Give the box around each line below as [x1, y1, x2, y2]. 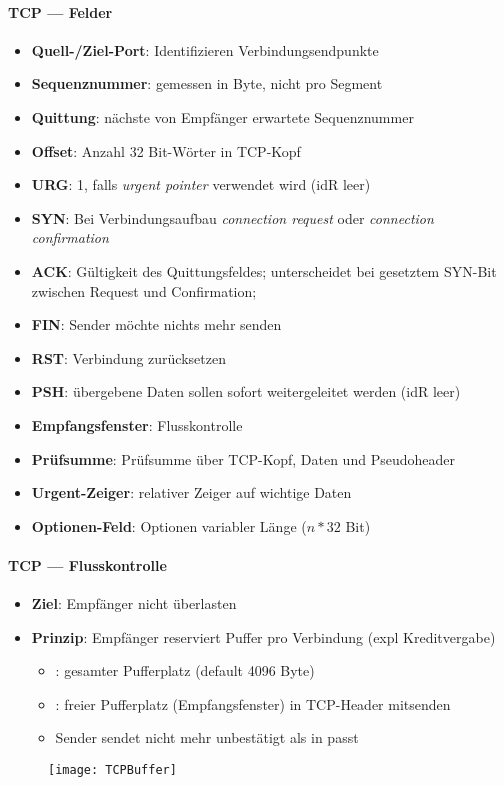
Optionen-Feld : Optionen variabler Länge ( [31, 515, 307, 536]
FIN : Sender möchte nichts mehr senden [31, 314, 282, 335]
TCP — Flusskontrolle [8, 554, 167, 575]
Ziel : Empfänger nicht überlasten [31, 593, 237, 614]
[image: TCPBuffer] [48, 763, 177, 778]
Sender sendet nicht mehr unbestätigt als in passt [55, 727, 359, 748]
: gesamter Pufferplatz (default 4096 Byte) [55, 660, 315, 681]
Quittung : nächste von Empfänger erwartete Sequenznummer [31, 106, 414, 127]
